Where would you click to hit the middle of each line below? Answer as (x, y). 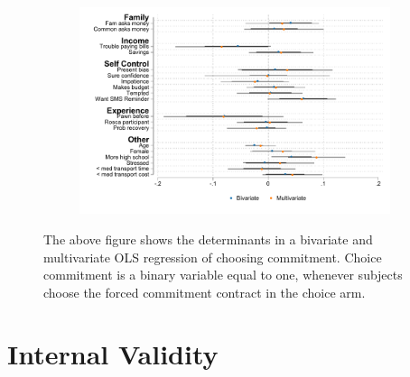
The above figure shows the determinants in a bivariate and (208, 239)
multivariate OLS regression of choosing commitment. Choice (213, 257)
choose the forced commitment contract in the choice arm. (205, 292)
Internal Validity (113, 354)
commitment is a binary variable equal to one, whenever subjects (223, 275)
